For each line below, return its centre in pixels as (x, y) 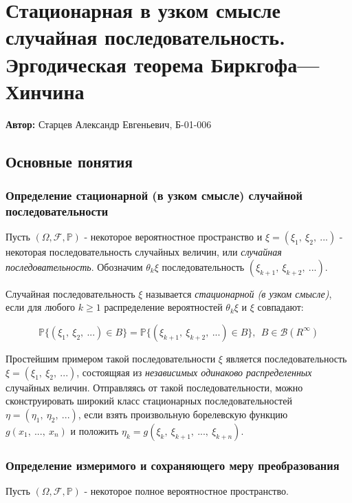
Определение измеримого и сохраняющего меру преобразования (173, 465)
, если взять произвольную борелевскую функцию (183, 414)
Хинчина (45, 91)
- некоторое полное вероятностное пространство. (186, 490)
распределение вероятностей (163, 307)
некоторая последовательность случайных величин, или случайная (144, 252)
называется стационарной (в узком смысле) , (239, 293)
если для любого (41, 307)
